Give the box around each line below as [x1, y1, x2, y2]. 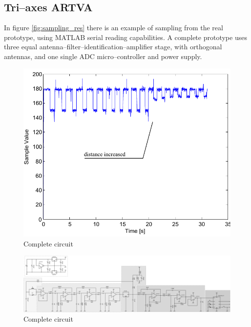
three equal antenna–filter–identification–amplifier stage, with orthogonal [4, 41, 222, 52]
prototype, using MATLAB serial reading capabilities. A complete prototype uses [4, 32, 247, 42]
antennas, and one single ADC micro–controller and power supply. [4, 51, 202, 61]
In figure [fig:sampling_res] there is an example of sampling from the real [4, 22, 223, 33]
